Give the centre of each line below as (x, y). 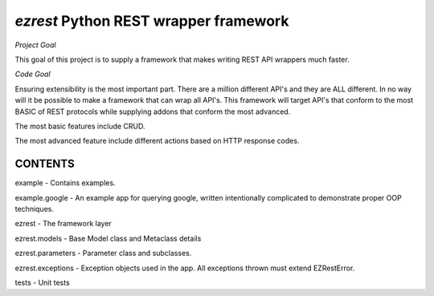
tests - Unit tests (42, 282)
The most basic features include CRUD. (80, 126)
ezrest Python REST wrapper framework (152, 21)
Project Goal (35, 45)
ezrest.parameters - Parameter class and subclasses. (103, 253)
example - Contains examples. (65, 183)
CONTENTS (45, 164)
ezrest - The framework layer (63, 224)
